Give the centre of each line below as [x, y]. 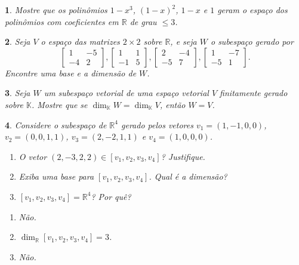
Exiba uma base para [56, 176]
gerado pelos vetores [157, 124]
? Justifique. [183, 156]
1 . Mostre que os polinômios [56, 10]
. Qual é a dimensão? [188, 176]
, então [172, 104]
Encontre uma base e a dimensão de [71, 73]
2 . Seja [18, 41]
